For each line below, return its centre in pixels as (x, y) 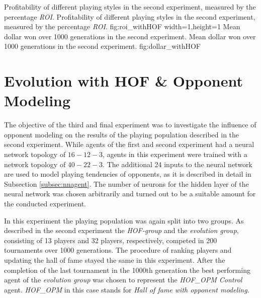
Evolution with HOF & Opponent (123, 81)
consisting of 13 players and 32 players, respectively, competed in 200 (111, 240)
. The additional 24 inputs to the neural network (178, 164)
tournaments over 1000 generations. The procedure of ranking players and (118, 250)
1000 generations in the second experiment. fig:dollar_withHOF (102, 46)
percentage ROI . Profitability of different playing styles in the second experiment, (130, 16)
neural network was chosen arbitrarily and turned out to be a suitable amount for (130, 194)
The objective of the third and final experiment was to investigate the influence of (130, 125)
